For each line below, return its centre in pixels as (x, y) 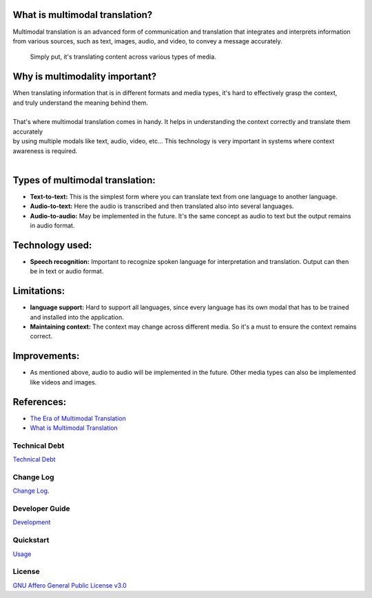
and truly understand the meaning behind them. (80, 103)
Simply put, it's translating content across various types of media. (123, 57)
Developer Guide (41, 508)
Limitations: (39, 291)
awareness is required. (45, 151)
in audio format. (52, 226)
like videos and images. (63, 382)
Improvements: (46, 356)
